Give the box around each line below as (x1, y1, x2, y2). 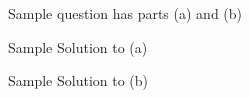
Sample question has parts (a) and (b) (8, 3, 243, 23)
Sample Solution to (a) (8, 36, 148, 57)
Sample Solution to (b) (8, 70, 149, 91)
